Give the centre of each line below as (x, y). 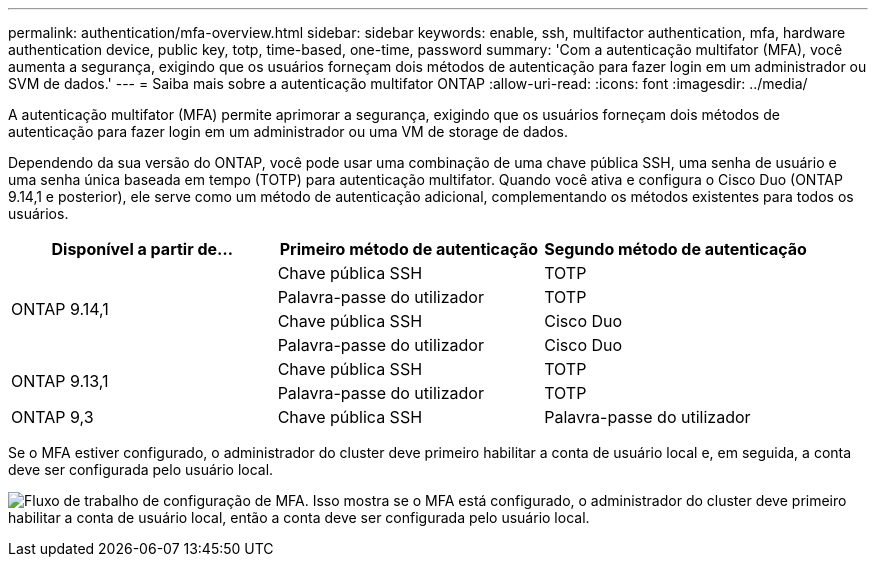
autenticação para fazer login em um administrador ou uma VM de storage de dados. (288, 131)
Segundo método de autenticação (675, 249)
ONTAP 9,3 (52, 417)
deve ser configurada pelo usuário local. (141, 469)
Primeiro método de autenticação (409, 249)
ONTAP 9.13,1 (60, 381)
